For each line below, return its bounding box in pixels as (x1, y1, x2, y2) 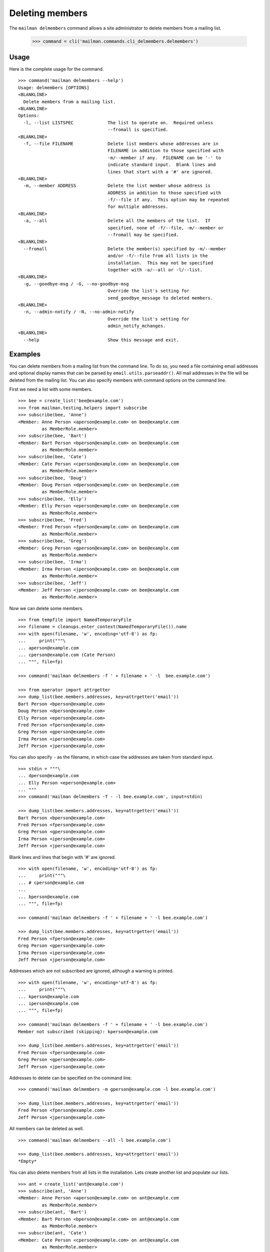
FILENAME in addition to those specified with (107, 148, 224, 154)
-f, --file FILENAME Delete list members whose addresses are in (23, 141, 218, 146)
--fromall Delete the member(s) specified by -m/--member (23, 246, 226, 251)
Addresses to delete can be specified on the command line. (9, 1075, 132, 1081)
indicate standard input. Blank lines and (107, 162, 216, 168)
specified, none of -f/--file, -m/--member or (107, 225, 224, 230)
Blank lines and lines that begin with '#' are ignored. (9, 854, 116, 860)
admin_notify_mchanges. (107, 323, 166, 329)
